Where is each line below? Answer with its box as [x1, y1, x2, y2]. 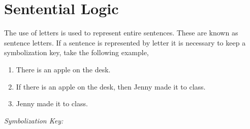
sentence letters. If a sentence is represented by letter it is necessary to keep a [4, 37, 246, 48]
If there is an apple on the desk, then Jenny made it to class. [16, 81, 206, 92]
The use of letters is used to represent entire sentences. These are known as [4, 27, 238, 38]
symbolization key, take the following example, [4, 47, 149, 58]
